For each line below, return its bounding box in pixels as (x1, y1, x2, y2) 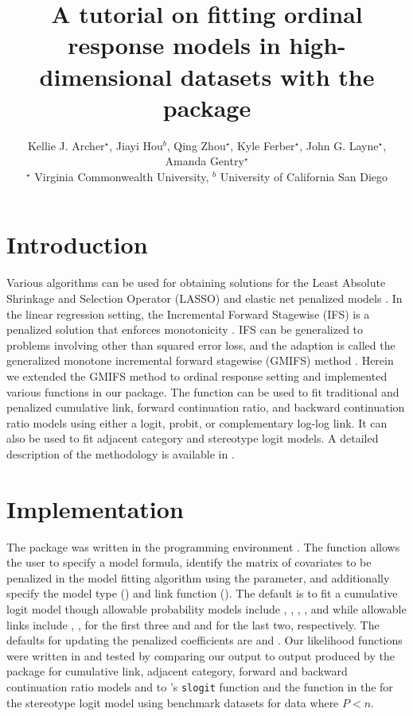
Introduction (6, 228, 148, 261)
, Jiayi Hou (109, 137, 163, 153)
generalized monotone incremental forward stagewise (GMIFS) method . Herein (6, 352, 394, 369)
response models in (68, 29, 281, 61)
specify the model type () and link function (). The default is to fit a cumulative (6, 585, 398, 602)
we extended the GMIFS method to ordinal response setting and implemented (6, 367, 388, 384)
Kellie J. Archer (27, 137, 105, 153)
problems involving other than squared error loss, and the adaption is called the (6, 336, 395, 353)
